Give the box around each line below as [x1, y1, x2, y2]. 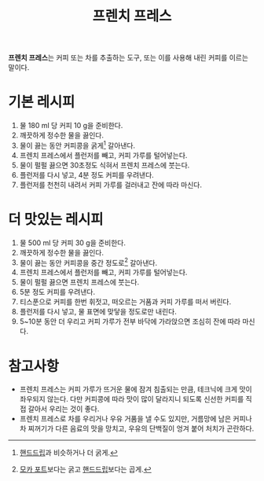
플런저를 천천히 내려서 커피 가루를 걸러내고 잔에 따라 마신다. [19, 180, 203, 189]
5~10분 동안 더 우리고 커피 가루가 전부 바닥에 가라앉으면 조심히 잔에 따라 [19, 317, 241, 326]
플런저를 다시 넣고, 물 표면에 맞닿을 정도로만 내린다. [19, 307, 177, 317]
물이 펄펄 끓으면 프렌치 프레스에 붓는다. [19, 277, 140, 287]
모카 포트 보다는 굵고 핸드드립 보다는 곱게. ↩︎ [19, 464, 152, 474]
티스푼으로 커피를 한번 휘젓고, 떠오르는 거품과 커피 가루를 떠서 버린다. [19, 297, 232, 307]
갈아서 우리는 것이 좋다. [27, 404, 100, 413]
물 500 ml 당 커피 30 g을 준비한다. [19, 237, 126, 248]
